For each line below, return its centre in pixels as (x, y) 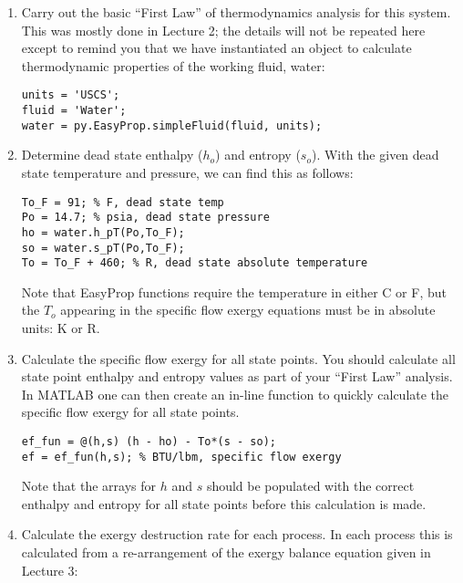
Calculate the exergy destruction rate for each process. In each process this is (237, 534)
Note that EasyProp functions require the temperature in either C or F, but (234, 291)
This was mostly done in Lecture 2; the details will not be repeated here (223, 30)
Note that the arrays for (88, 486)
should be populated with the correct (310, 486)
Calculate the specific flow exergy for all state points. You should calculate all (238, 358)
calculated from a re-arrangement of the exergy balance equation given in (226, 552)
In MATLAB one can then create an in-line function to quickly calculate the (235, 394)
